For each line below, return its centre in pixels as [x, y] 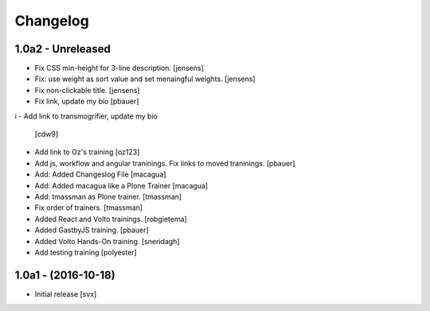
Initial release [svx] [66, 294]
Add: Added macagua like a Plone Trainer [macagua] [121, 185]
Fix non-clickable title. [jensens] [87, 90]
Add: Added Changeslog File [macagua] [100, 174]
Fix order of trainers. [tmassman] [89, 208]
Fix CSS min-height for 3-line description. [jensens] [119, 68]
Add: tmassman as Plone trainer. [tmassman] [108, 196]
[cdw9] [47, 134]
